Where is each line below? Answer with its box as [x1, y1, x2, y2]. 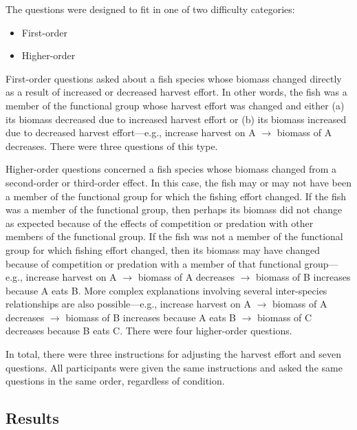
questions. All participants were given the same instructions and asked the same [6, 360, 343, 374]
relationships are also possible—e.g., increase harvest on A [6, 297, 251, 311]
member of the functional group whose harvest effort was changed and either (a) [6, 98, 345, 112]
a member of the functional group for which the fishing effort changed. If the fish [6, 189, 346, 203]
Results [6, 407, 59, 429]
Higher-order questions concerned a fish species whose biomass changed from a [6, 162, 337, 176]
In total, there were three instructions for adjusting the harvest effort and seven [6, 347, 341, 361]
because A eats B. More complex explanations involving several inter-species [6, 283, 327, 297]
